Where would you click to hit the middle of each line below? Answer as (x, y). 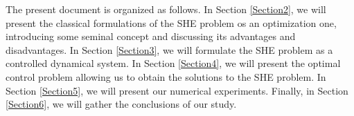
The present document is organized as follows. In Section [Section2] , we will (166, 9)
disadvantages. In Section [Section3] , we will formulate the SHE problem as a (169, 49)
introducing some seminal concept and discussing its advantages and (151, 36)
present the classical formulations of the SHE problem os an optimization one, (171, 22)
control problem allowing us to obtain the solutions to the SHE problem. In (166, 76)
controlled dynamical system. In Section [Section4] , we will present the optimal (173, 63)
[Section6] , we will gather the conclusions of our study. (121, 104)
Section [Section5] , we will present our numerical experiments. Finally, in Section (177, 90)
